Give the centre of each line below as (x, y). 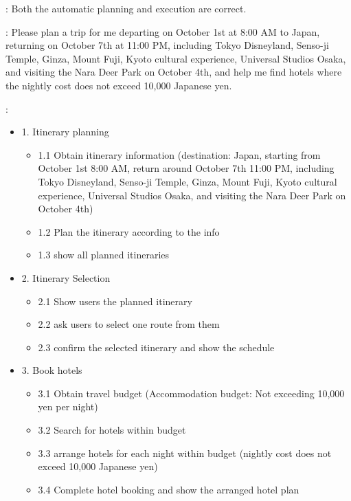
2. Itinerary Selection (66, 277)
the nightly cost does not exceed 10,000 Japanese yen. (119, 85)
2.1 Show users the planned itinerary (115, 301)
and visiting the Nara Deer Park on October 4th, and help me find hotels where (174, 72)
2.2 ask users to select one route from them (129, 324)
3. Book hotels (52, 370)
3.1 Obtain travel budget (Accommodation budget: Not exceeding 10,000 (191, 393)
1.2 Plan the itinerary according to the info (129, 231)
